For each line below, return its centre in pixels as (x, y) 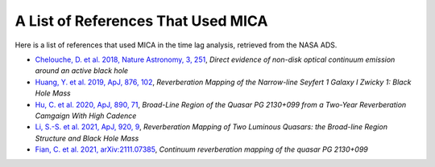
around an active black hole (82, 71)
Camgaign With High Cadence (86, 116)
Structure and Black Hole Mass (87, 138)
